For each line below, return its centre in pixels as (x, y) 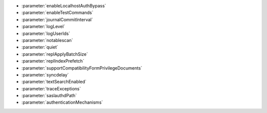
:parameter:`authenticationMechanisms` (62, 102)
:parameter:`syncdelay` (45, 75)
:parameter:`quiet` (40, 47)
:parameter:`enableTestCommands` (57, 13)
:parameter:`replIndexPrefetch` (53, 61)
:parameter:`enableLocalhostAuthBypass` (64, 6)
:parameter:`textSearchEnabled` (54, 82)
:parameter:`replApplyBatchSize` (55, 54)
